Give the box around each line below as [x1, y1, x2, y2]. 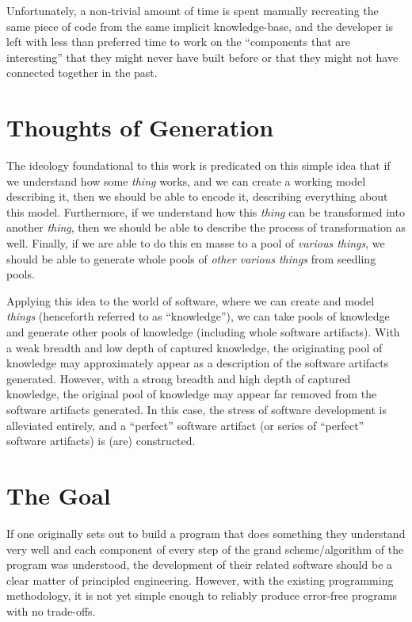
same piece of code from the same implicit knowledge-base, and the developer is [6, 17, 393, 34]
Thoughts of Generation [6, 111, 274, 144]
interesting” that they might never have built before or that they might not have [6, 48, 399, 65]
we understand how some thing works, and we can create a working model [6, 172, 366, 189]
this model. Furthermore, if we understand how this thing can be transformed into [6, 203, 405, 220]
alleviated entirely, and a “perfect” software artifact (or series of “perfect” [6, 417, 364, 433]
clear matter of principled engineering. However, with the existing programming [6, 571, 394, 588]
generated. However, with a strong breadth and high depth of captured [6, 370, 351, 386]
